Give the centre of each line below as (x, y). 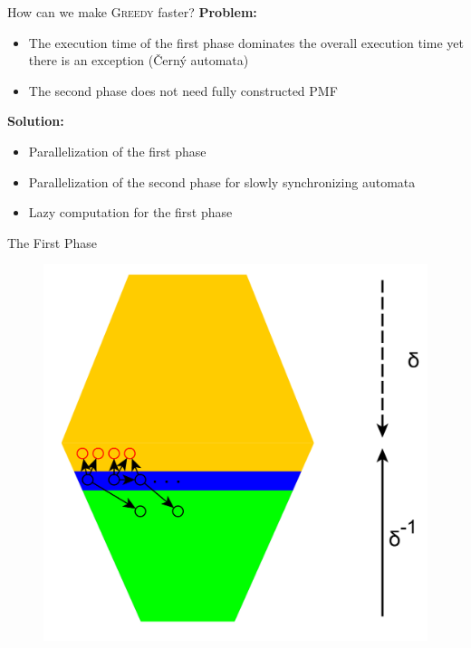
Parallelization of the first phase (117, 151)
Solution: (36, 121)
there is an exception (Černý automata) (139, 60)
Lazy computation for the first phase (130, 212)
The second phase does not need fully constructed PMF (183, 90)
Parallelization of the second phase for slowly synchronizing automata (222, 181)
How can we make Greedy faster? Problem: (132, 12)
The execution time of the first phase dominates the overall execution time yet (246, 42)
